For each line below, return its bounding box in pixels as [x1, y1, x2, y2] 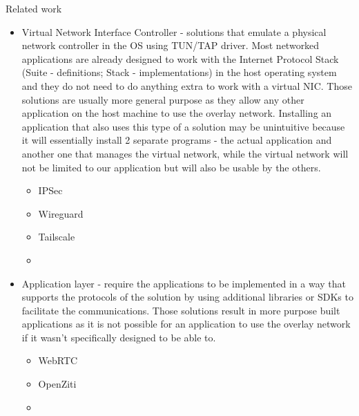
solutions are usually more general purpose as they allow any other [21, 92, 304, 106]
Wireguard [38, 206, 84, 220]
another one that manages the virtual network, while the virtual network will [21, 146, 349, 160]
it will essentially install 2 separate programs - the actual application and [21, 133, 332, 147]
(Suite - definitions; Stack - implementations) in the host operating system [21, 65, 337, 79]
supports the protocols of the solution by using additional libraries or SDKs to [21, 290, 353, 304]
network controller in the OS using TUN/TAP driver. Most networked [21, 38, 320, 53]
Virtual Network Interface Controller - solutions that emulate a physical [21, 24, 327, 39]
